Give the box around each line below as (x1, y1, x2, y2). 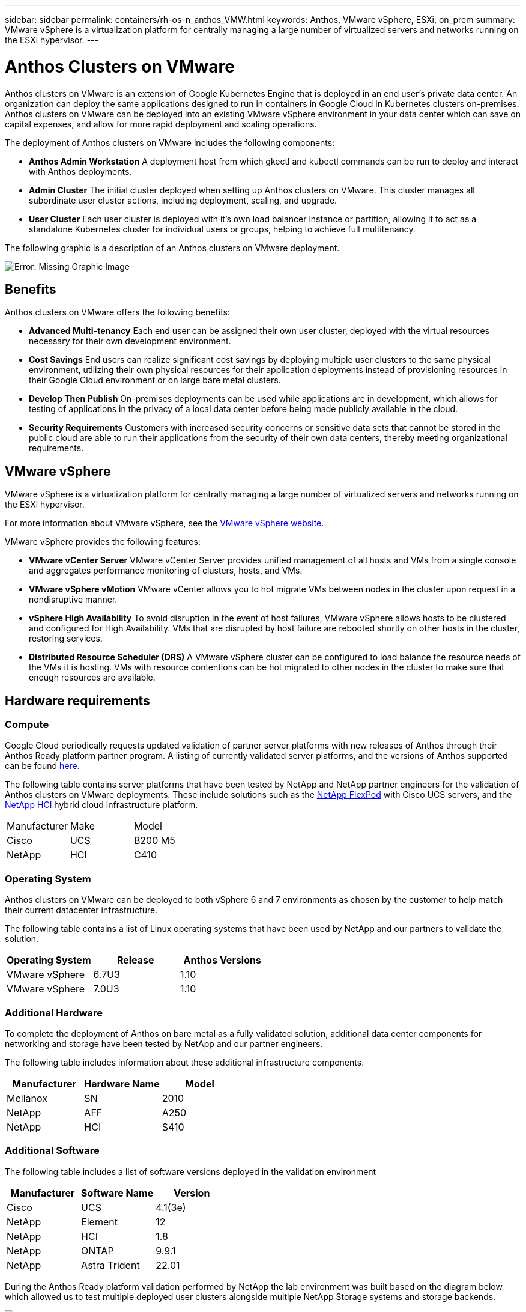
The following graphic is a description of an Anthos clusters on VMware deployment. (5, 242, 340, 253)
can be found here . (5, 761, 80, 771)
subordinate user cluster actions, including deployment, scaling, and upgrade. (29, 195, 337, 205)
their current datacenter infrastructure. (5, 905, 158, 916)
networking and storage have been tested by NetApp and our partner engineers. (5, 1038, 323, 1049)
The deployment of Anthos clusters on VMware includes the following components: (5, 137, 335, 148)
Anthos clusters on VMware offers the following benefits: (5, 307, 230, 318)
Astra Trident (81, 1259, 140, 1271)
